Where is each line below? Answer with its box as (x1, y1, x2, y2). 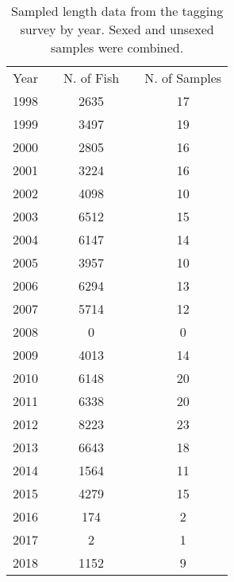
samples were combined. (50, 38, 184, 57)
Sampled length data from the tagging (10, 2, 224, 20)
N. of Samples (144, 68, 222, 87)
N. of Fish (63, 68, 120, 87)
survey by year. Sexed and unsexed (20, 20, 214, 38)
